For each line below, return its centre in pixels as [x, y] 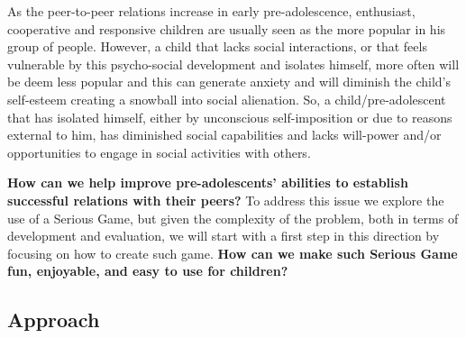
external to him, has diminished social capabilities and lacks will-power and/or [224, 135]
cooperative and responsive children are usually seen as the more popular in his [227, 28]
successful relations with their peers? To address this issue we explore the [226, 200]
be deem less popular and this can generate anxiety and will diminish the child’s [229, 82]
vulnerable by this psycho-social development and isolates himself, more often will [233, 64]
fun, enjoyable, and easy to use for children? [148, 271]
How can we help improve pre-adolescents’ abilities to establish [208, 183]
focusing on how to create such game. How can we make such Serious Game [233, 253]
